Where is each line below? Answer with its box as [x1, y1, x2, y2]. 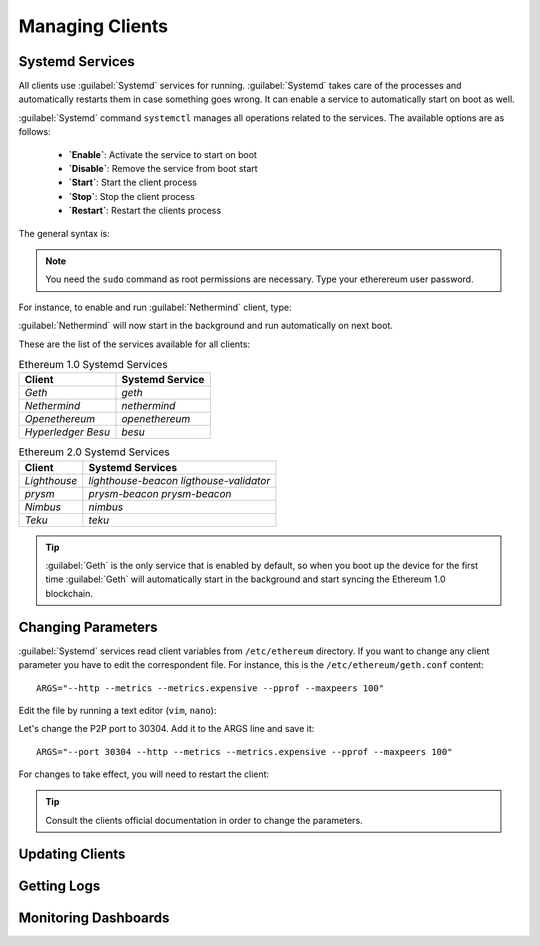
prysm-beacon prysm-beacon [88, 486, 232, 500]
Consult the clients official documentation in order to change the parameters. [45, 814, 364, 826]
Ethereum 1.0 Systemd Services [18, 358, 169, 372]
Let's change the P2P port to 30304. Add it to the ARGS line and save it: [18, 723, 315, 735]
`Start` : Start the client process [68, 176, 197, 189]
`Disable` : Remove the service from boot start [68, 163, 259, 175]
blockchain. [45, 587, 94, 599]
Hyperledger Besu [24, 425, 111, 439]
